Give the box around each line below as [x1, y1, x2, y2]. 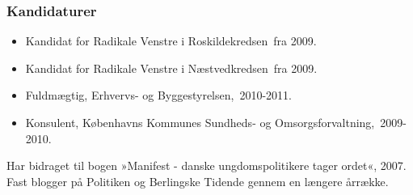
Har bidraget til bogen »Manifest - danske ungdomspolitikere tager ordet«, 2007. [6, 157, 407, 174]
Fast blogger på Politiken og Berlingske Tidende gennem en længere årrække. [6, 172, 389, 189]
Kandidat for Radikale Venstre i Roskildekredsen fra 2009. [25, 32, 317, 49]
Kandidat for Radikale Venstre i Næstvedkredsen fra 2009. [25, 59, 318, 76]
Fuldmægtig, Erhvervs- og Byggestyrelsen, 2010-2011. [25, 87, 292, 104]
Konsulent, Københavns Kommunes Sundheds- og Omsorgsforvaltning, [25, 114, 375, 130]
